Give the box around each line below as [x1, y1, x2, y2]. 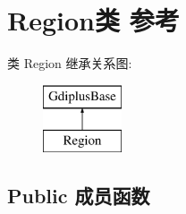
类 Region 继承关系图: [7, 54, 132, 73]
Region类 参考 [7, 2, 180, 39]
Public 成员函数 [7, 182, 150, 210]
